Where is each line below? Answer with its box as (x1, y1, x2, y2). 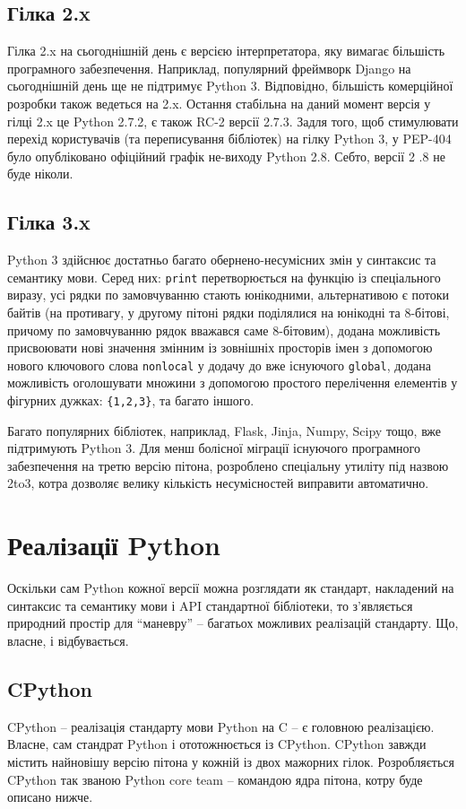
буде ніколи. (7, 164, 73, 183)
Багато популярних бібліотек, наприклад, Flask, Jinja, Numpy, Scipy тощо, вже (7, 421, 442, 439)
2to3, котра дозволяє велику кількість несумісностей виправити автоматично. (7, 474, 429, 492)
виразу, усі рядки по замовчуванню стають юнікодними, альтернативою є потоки (7, 285, 450, 304)
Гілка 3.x (7, 208, 91, 236)
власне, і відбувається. (7, 631, 129, 649)
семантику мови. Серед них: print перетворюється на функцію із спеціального (7, 267, 441, 286)
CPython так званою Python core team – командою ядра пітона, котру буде (7, 770, 423, 788)
